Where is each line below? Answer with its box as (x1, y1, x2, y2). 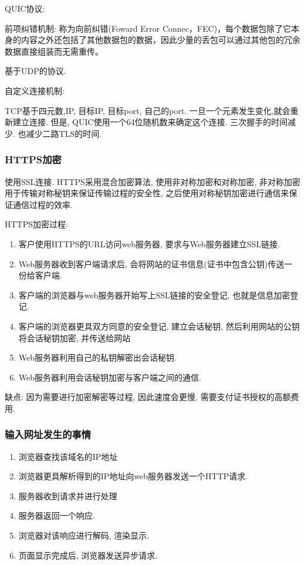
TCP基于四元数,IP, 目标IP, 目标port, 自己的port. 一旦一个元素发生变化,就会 (5, 104, 290, 116)
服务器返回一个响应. (18, 509, 95, 522)
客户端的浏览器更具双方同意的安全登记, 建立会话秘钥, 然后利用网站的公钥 (18, 320, 300, 332)
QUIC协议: (5, 2, 45, 14)
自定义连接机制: (5, 84, 65, 96)
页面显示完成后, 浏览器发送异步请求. (18, 549, 158, 561)
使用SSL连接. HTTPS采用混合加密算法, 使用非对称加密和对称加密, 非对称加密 (5, 175, 301, 187)
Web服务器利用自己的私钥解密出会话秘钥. (18, 351, 177, 364)
